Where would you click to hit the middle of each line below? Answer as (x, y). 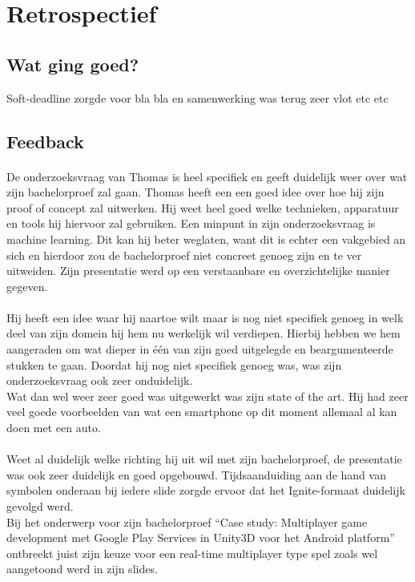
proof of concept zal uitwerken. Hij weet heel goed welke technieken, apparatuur (203, 207)
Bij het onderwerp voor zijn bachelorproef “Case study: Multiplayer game (187, 521)
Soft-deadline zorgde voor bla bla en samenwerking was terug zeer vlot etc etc (197, 97)
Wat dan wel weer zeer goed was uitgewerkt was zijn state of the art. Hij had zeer (207, 396)
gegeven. (27, 286)
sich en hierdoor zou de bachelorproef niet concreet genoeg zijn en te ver (184, 255)
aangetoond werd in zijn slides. (82, 569)
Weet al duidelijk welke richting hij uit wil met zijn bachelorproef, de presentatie (204, 459)
